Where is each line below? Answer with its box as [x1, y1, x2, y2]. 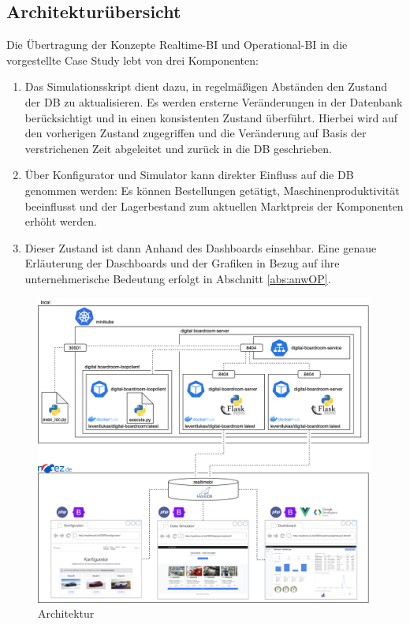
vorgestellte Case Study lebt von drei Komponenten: [6, 51, 259, 68]
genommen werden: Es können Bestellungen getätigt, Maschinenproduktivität [24, 181, 400, 198]
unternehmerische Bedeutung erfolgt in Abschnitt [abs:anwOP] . [24, 270, 331, 286]
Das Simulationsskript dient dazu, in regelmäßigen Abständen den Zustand [24, 78, 387, 95]
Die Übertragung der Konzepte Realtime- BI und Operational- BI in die [6, 36, 348, 53]
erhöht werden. [24, 213, 97, 230]
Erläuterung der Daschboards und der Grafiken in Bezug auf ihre [24, 255, 340, 271]
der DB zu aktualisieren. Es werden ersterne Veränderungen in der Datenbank [24, 93, 403, 110]
